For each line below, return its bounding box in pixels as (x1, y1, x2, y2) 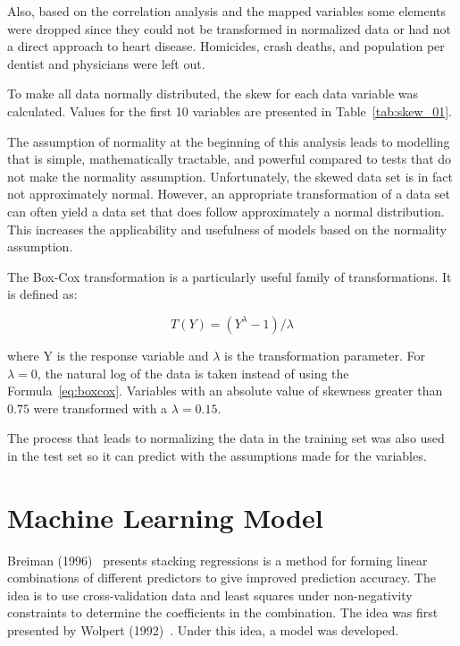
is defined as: (7, 285, 78, 303)
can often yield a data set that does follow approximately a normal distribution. (7, 201, 445, 220)
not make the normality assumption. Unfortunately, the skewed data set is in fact (7, 166, 454, 185)
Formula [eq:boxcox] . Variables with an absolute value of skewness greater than (7, 381, 443, 400)
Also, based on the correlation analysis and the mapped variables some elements (7, 2, 447, 20)
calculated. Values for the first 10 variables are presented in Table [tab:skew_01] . (7, 101, 452, 120)
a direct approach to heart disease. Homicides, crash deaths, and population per (7, 37, 445, 55)
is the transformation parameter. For (224, 345, 425, 364)
